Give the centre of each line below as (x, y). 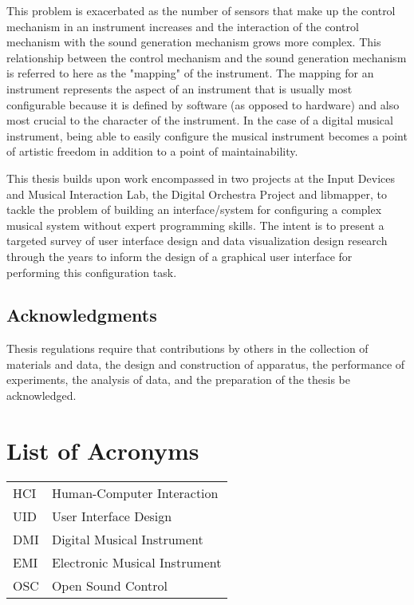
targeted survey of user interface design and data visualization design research (197, 241)
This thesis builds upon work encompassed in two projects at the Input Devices (201, 178)
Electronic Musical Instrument (136, 562)
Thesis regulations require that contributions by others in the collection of (187, 348)
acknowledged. (41, 395)
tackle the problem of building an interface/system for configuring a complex (194, 210)
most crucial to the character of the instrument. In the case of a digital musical (200, 120)
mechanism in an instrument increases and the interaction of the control (183, 26)
